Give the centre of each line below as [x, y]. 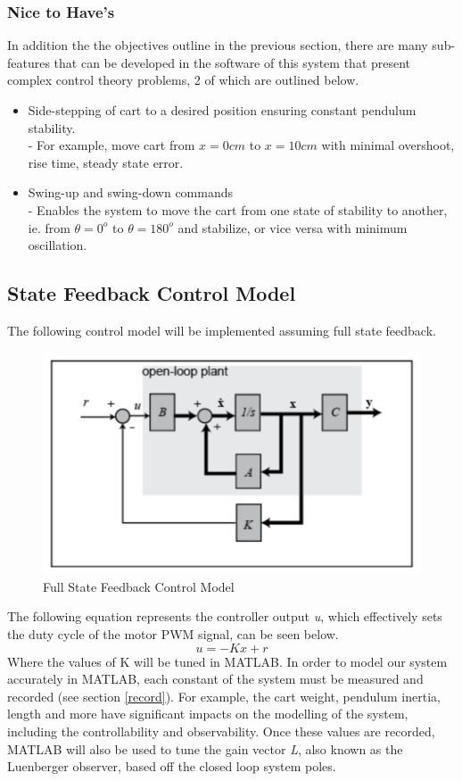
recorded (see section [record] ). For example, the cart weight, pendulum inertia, [224, 696]
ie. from [49, 227]
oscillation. [58, 245]
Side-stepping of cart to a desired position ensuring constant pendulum [222, 110]
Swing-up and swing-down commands [131, 192]
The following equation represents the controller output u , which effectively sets [225, 616]
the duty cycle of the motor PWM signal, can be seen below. [173, 634]
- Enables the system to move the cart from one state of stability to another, [238, 209]
